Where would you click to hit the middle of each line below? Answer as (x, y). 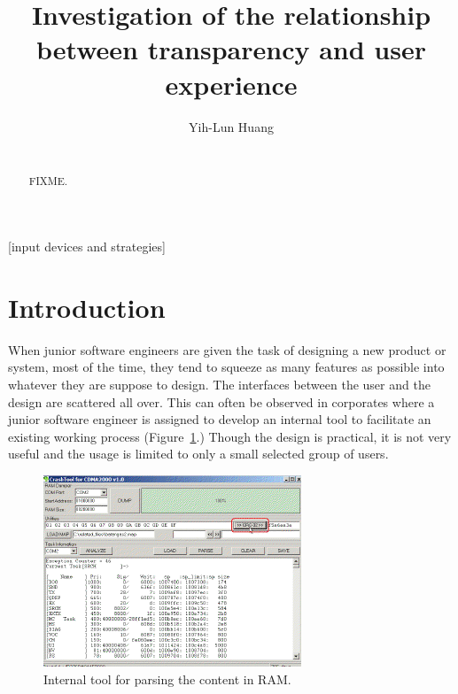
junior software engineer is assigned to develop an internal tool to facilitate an (220, 419)
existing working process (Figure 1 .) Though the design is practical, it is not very (230, 436)
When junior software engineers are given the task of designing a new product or (227, 349)
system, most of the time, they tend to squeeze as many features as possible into (226, 367)
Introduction (87, 307)
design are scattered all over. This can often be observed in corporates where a (221, 401)
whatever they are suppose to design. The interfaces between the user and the (219, 385)
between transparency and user (231, 49)
